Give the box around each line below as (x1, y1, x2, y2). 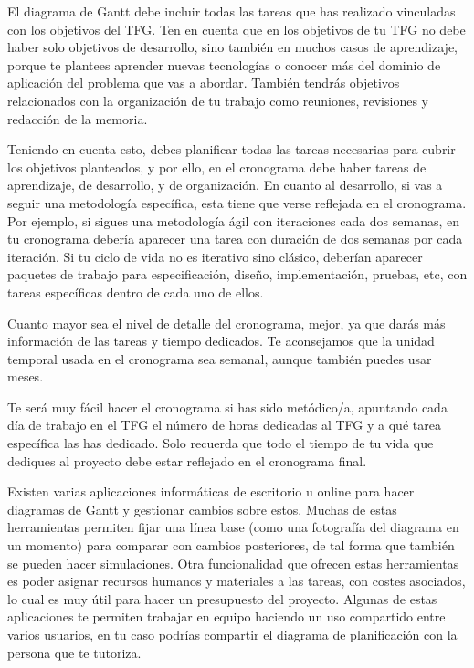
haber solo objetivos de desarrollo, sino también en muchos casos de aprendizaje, (7, 37, 458, 57)
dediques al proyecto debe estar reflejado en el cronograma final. (7, 451, 367, 470)
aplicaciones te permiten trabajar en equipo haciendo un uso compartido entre (7, 607, 446, 626)
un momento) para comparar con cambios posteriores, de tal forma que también (7, 536, 455, 555)
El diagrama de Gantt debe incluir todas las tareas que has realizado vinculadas (7, 2, 456, 20)
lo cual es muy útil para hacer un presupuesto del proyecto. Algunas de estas (7, 589, 437, 608)
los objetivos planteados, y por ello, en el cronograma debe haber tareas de (7, 157, 427, 176)
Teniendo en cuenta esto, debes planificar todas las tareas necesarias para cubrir (7, 140, 456, 159)
